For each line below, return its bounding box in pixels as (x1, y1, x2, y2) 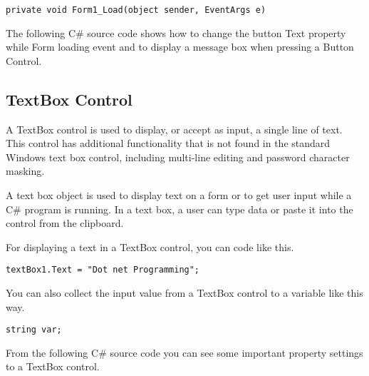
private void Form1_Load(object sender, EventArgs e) (6, 5, 266, 15)
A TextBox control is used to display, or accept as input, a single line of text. (6, 121, 343, 136)
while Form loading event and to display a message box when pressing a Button (6, 39, 354, 54)
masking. (6, 163, 45, 178)
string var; (6, 325, 62, 335)
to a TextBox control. (6, 359, 100, 374)
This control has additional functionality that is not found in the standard (6, 136, 331, 151)
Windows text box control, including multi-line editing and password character (6, 149, 350, 164)
